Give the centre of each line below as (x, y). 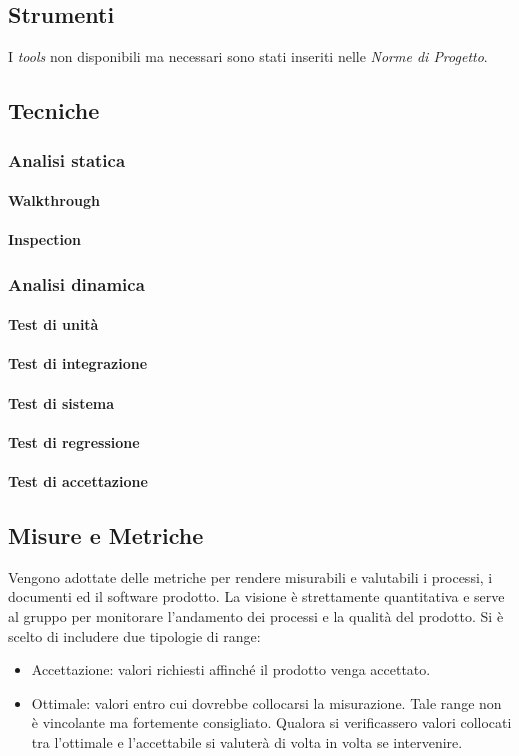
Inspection (45, 239)
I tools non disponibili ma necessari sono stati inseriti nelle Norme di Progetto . (248, 56)
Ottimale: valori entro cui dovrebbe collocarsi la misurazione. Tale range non (266, 702)
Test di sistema (61, 402)
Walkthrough (54, 200)
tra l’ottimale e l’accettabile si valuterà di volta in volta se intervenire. (247, 741)
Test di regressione (74, 441)
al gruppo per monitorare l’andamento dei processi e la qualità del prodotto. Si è (256, 615)
